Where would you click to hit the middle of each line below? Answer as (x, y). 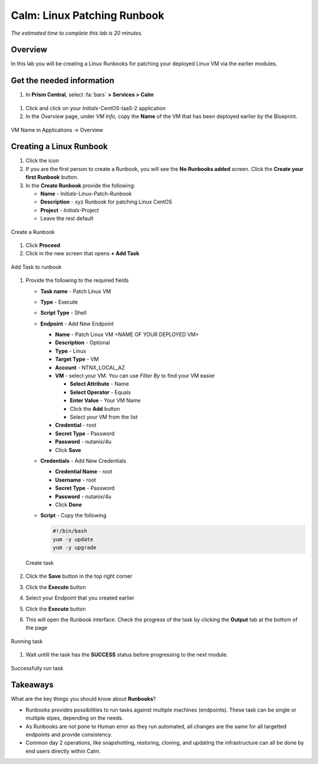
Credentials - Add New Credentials (83, 460)
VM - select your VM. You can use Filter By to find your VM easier (135, 376)
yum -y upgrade (74, 548)
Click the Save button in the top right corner (79, 576)
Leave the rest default (67, 219)
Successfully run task (37, 668)
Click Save (68, 450)
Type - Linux (71, 351)
